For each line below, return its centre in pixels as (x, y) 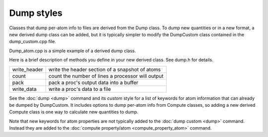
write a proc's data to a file (80, 89)
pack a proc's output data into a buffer (93, 82)
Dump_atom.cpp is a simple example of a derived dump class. (72, 51)
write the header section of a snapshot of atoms (104, 69)
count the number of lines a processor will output (106, 76)
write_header (28, 69)
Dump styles (36, 13)
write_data (24, 89)
